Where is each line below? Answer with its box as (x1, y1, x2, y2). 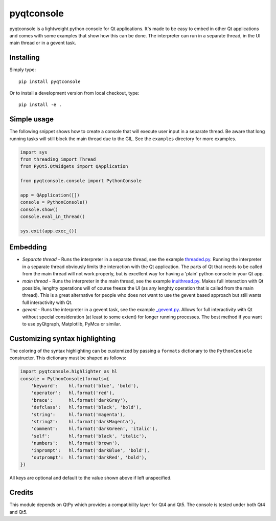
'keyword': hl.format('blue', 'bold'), (31, 383, 139, 389)
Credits (9, 488, 34, 497)
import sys (20, 149, 48, 155)
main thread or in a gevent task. (9, 40, 76, 46)
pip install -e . (18, 102, 62, 107)
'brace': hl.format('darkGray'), (31, 397, 128, 403)
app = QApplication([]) (20, 192, 80, 198)
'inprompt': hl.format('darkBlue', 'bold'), (31, 447, 150, 453)
